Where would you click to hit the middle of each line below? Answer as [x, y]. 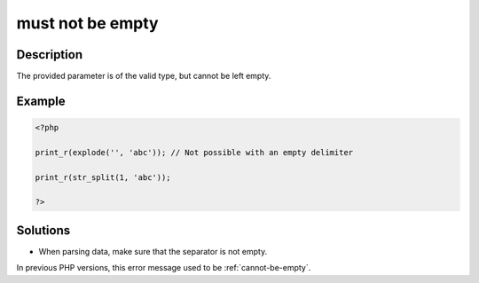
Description [50, 55]
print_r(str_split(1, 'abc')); [103, 177]
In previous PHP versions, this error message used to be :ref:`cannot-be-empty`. [164, 268]
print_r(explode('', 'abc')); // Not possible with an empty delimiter [194, 152]
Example [41, 101]
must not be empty [87, 23]
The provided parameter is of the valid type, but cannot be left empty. [144, 76]
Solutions [43, 230]
